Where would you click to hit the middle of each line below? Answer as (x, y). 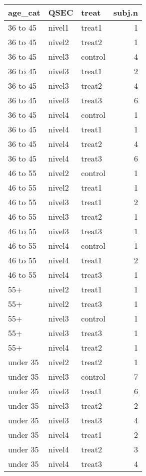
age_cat (24, 12)
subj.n (125, 12)
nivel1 (58, 27)
